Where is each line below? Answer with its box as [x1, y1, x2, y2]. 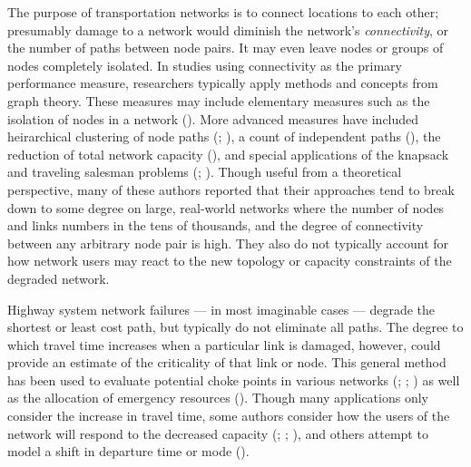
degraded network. [7, 268, 110, 287]
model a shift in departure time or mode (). [7, 442, 250, 461]
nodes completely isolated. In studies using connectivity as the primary [7, 55, 402, 74]
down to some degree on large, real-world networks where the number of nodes [7, 198, 445, 217]
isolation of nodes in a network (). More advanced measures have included [7, 109, 419, 128]
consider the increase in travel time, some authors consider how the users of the [7, 406, 450, 425]
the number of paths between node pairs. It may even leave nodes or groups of [7, 38, 444, 57]
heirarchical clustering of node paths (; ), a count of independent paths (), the [7, 127, 441, 146]
